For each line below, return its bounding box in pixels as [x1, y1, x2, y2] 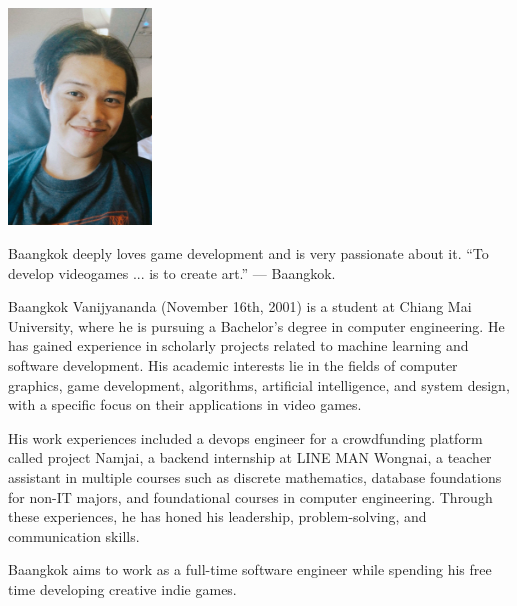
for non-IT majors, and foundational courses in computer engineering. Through [8, 486, 493, 507]
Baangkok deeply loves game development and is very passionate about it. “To [8, 243, 489, 264]
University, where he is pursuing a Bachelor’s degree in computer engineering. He [8, 315, 505, 336]
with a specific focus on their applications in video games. [8, 394, 362, 415]
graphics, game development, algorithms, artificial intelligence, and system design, [8, 374, 510, 395]
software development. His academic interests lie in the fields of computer [8, 355, 458, 376]
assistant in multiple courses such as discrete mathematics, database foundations [8, 467, 502, 488]
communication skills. [8, 525, 140, 546]
